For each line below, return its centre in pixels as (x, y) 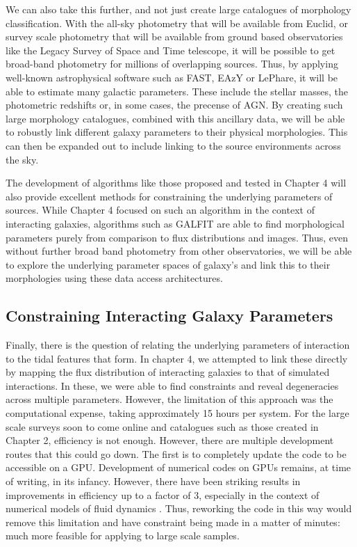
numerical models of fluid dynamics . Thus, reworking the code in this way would (179, 508)
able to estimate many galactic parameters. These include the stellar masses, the (177, 91)
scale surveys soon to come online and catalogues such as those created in (162, 426)
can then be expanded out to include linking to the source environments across (173, 145)
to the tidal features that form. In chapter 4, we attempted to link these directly (177, 358)
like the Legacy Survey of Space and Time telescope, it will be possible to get (171, 50)
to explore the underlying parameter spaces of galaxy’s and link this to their (168, 264)
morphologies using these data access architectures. (114, 278)
